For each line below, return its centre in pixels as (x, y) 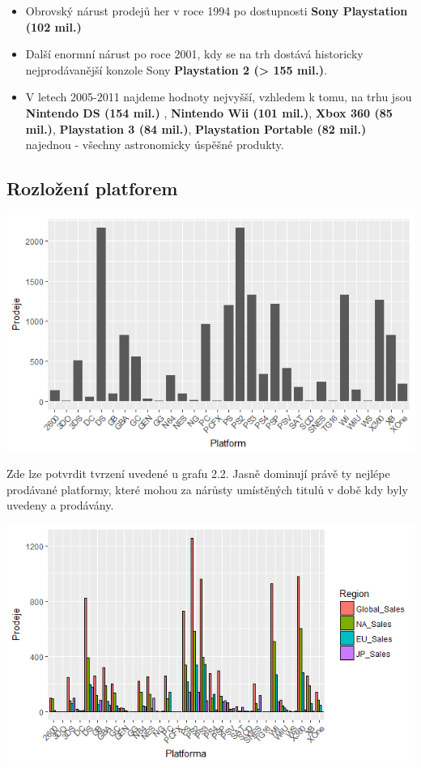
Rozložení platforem (92, 188)
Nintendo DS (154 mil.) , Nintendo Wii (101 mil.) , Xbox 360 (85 (209, 112)
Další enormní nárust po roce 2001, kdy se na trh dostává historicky (194, 54)
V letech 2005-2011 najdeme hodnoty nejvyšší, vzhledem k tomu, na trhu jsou (219, 97)
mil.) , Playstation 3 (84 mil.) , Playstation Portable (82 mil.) (196, 128)
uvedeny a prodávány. (60, 505)
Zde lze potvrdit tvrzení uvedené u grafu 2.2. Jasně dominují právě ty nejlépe (198, 474)
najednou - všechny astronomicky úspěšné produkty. (155, 145)
